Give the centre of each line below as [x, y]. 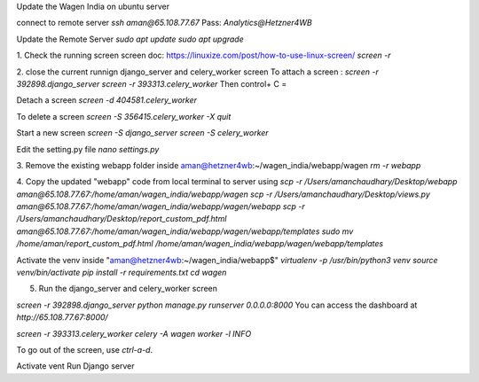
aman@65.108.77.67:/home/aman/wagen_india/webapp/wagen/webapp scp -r [161, 207]
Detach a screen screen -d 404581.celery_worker [107, 100]
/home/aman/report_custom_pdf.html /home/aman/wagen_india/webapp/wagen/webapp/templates [200, 244]
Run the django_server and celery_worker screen [128, 289]
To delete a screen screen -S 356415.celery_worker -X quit [124, 116]
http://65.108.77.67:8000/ [62, 317]
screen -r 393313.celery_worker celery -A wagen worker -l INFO [134, 333]
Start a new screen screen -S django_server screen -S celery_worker [143, 133]
